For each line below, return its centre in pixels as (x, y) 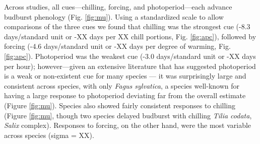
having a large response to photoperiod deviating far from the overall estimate (125, 95)
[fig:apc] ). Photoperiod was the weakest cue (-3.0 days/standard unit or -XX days (130, 56)
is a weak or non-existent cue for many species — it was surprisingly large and (125, 76)
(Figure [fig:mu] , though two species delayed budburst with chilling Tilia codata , (128, 115)
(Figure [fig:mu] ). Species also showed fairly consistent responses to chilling (120, 105)
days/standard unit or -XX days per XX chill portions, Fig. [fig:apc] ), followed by (130, 36)
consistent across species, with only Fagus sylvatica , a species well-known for (122, 85)
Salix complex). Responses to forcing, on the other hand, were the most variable (128, 125)
